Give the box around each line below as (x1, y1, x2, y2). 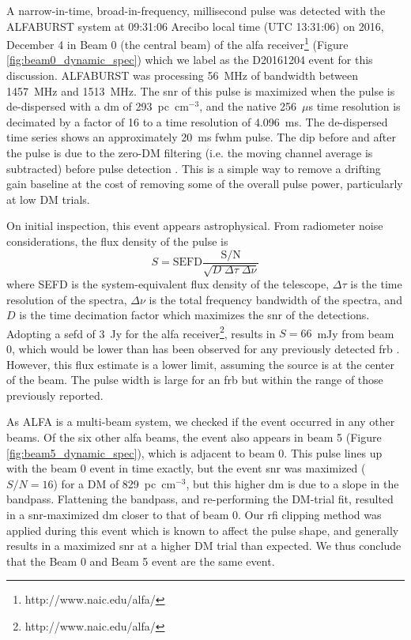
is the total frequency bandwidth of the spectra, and (149, 291, 402, 307)
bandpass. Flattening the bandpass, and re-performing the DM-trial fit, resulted (6, 491, 394, 507)
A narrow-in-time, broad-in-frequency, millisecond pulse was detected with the (6, 2, 386, 18)
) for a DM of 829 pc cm (53, 475, 176, 491)
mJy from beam (317, 325, 394, 341)
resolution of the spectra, (6, 291, 127, 307)
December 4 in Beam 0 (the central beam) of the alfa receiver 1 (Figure (6, 34, 349, 52)
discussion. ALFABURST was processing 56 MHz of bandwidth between (6, 67, 358, 84)
